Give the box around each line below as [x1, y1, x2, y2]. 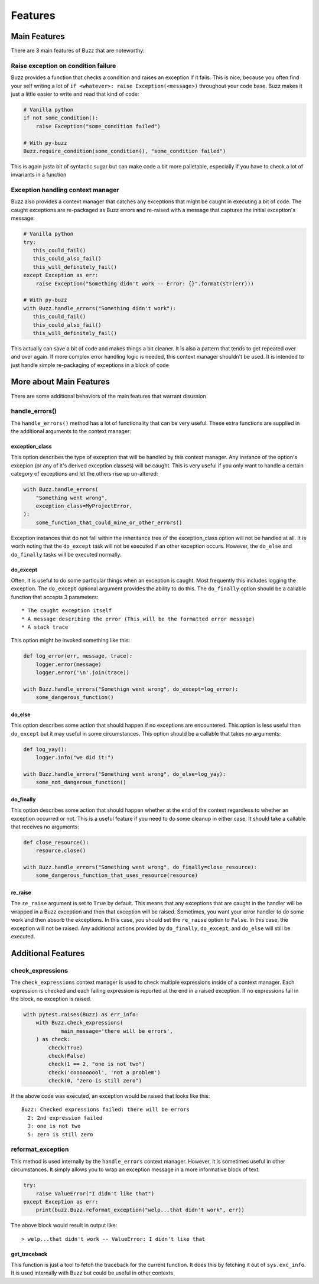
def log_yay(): [23, 746, 67, 753]
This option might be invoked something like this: [11, 637, 130, 644]
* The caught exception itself [21, 607, 112, 614]
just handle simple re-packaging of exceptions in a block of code [11, 361, 170, 369]
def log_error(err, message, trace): [23, 653, 133, 659]
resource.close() [35, 847, 86, 854]
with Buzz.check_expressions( [35, 1019, 123, 1026]
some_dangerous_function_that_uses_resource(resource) [35, 872, 198, 879]
